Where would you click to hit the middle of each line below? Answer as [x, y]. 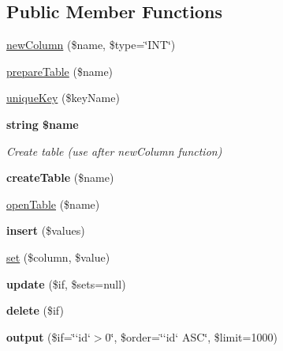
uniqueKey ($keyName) [63, 98]
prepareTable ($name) [60, 71]
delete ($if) [35, 310]
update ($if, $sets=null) [66, 283]
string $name [43, 124]
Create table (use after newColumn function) [114, 151]
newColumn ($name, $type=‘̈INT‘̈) [91, 45]
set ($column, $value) [58, 257]
